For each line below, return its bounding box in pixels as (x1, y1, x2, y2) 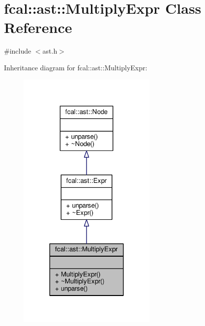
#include (4, 46, 31, 56)
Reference (4, 17, 72, 37)
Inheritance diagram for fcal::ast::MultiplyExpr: (4, 62, 147, 72)
